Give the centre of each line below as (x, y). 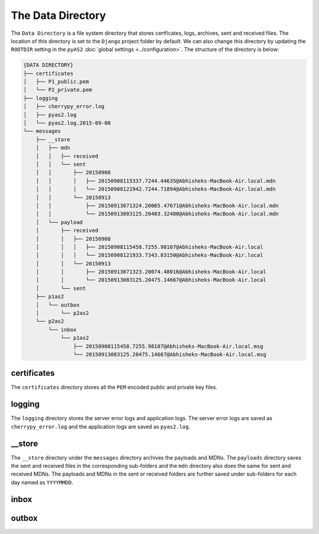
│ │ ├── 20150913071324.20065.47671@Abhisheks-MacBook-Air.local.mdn (157, 206)
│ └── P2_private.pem (58, 90)
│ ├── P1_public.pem (56, 82)
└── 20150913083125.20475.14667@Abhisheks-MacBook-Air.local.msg (170, 354)
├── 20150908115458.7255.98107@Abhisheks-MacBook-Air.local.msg (168, 346)
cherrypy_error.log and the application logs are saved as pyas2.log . (100, 426)
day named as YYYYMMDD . (42, 482)
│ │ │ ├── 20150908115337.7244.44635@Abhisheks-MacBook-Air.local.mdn (156, 181)
